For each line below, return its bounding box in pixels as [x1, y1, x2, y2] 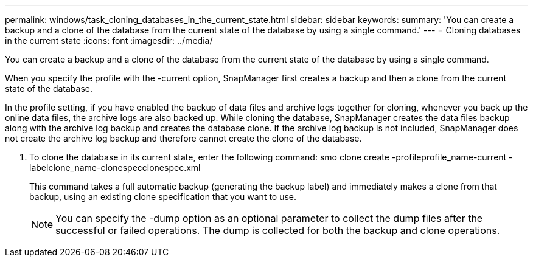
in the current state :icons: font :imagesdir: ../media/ [5, 35, 213, 46]
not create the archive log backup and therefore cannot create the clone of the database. [5, 133, 362, 143]
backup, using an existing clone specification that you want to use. [29, 191, 297, 202]
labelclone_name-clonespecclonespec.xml [29, 162, 201, 173]
